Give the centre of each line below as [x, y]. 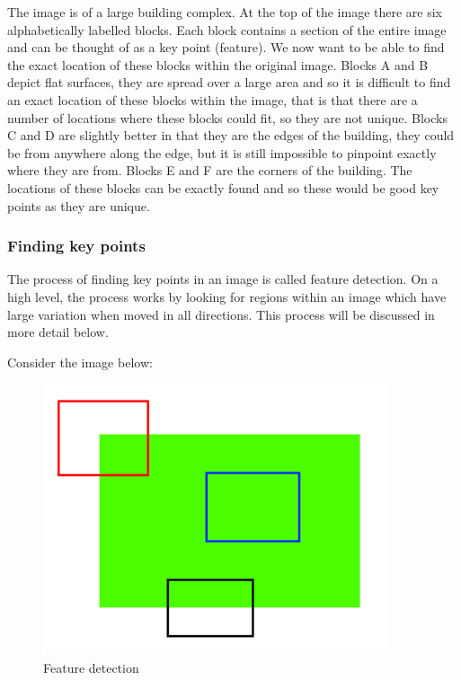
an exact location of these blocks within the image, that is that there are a [213, 99]
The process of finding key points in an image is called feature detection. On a [223, 279]
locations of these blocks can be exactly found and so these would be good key [223, 187]
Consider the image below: [80, 362]
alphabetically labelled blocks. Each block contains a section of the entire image [227, 29]
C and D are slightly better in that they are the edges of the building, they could [231, 135]
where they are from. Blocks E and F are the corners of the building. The [210, 170]
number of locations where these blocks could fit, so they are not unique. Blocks [227, 117]
